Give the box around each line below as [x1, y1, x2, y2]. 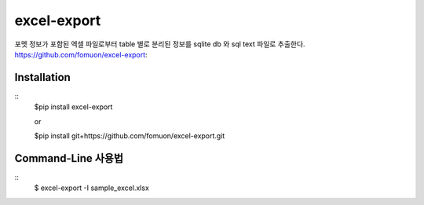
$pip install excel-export [34, 102, 113, 112]
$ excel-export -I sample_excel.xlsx [34, 183, 149, 192]
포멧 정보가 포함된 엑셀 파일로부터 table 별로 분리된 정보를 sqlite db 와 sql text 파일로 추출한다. [14, 39, 305, 49]
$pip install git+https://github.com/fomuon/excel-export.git [34, 131, 225, 141]
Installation [14, 71, 71, 84]
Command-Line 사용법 [14, 152, 124, 165]
